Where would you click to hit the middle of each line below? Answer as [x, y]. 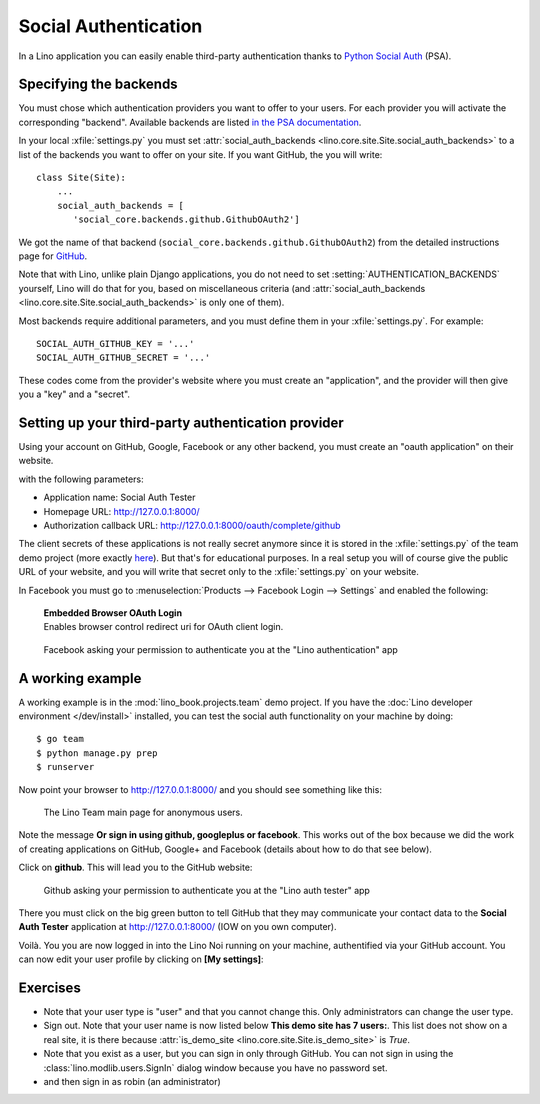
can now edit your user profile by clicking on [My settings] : [141, 959]
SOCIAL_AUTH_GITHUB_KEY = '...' [115, 343]
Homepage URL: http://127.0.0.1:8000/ [121, 511]
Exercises [50, 987]
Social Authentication [110, 26]
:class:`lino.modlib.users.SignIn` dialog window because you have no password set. [215, 1067]
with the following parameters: [81, 479]
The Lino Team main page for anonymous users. [143, 812]
